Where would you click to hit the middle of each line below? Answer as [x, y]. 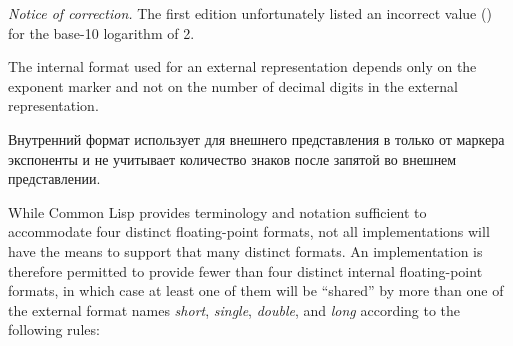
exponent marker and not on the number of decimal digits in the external [233, 85]
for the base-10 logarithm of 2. [101, 32]
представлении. [54, 178]
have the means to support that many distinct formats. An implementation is [245, 250]
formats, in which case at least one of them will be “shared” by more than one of [256, 290]
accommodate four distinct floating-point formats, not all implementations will [249, 231]
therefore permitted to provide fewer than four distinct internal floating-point [245, 270]
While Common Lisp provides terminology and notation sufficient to [217, 211]
